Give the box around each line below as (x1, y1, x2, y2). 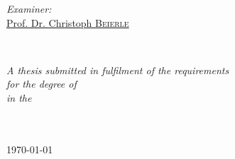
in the (6, 90, 32, 105)
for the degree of (6, 76, 77, 91)
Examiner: (6, 1, 52, 16)
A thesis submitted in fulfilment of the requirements (6, 62, 229, 77)
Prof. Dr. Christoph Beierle (6, 15, 129, 30)
